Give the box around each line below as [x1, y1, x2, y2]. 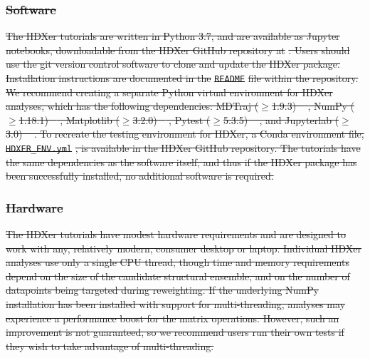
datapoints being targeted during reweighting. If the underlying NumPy [6, 282, 319, 297]
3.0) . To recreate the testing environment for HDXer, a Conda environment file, [6, 126, 364, 141]
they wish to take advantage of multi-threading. [6, 338, 214, 353]
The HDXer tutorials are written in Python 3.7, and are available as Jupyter [6, 29, 340, 44]
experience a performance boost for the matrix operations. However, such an [6, 310, 339, 325]
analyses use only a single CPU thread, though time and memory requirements [6, 255, 349, 270]
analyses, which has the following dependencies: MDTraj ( [6, 98, 259, 113]
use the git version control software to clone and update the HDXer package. [6, 56, 340, 71]
